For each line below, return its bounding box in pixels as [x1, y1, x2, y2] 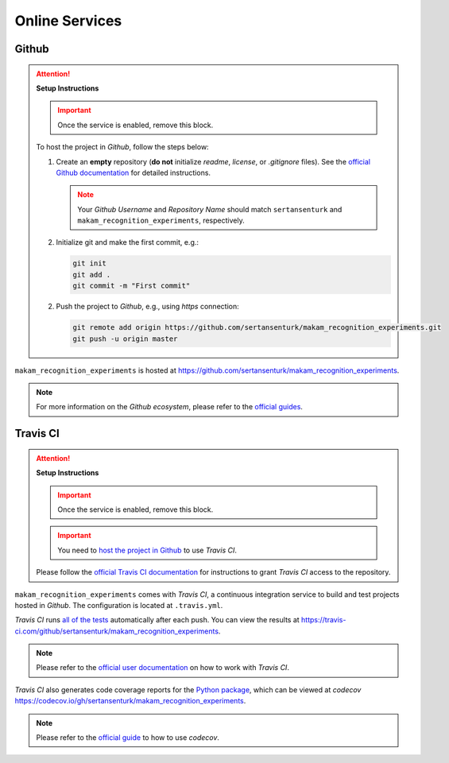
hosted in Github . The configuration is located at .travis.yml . [14, 600, 223, 610]
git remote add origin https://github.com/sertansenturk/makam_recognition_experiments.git [72, 323, 442, 332]
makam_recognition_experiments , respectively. [77, 215, 246, 226]
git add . [72, 270, 111, 279]
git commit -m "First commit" [72, 281, 191, 290]
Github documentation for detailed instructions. [56, 168, 211, 177]
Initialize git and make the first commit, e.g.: [56, 238, 199, 247]
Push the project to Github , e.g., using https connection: [56, 302, 239, 312]
